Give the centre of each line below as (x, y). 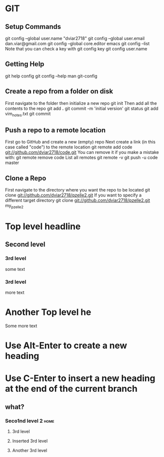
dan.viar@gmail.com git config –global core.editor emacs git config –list (77, 44)
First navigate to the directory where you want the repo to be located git (78, 190)
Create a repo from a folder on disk (59, 91)
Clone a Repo (26, 178)
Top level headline (43, 227)
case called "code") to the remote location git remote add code (69, 147)
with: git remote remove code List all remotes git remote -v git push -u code (82, 158)
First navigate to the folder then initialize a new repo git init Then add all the (81, 103)
